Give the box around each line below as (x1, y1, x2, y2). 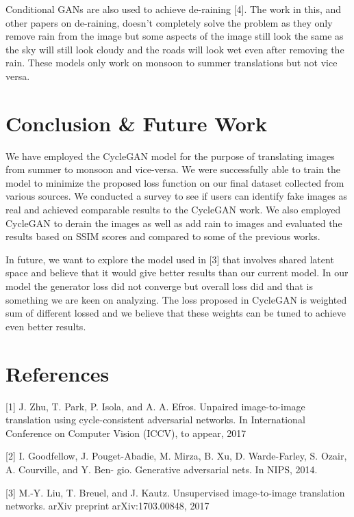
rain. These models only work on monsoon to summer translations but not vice (5, 55, 338, 70)
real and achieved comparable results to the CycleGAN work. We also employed (5, 202, 341, 217)
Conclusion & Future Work (5, 109, 268, 137)
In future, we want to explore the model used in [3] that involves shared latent (5, 252, 334, 266)
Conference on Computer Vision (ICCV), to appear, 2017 (5, 425, 246, 440)
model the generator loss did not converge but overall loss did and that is (5, 279, 313, 293)
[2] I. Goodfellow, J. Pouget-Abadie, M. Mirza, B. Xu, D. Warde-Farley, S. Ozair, (5, 449, 347, 463)
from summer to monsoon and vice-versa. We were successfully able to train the (5, 162, 341, 176)
